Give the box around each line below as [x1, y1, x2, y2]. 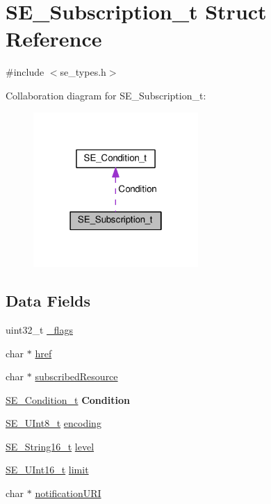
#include [6, 65, 44, 79]
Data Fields [6, 290, 91, 311]
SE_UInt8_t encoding [6, 416, 101, 430]
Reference [6, 24, 102, 53]
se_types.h [60, 65, 106, 79]
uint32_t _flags [6, 322, 73, 336]
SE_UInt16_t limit [6, 462, 89, 477]
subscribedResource [35, 369, 118, 384]
